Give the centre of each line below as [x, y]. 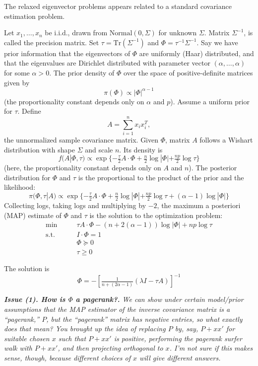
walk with [18, 348]
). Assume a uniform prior [210, 101]
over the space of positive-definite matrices [188, 72]
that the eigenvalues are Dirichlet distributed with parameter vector [107, 63]
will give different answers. [180, 357]
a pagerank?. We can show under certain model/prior [160, 299]
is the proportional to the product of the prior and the [161, 177]
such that [72, 338]
